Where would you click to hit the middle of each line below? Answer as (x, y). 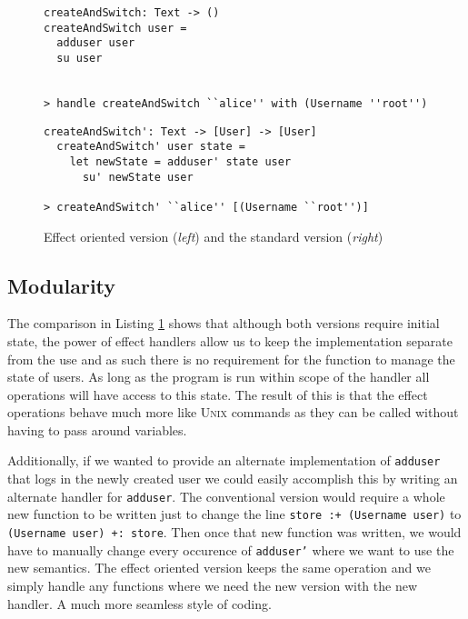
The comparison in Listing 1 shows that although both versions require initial (224, 323)
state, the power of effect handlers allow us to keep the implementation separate (230, 340)
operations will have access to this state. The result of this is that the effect (218, 394)
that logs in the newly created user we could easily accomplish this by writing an (233, 479)
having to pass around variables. (97, 429)
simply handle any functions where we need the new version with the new (213, 585)
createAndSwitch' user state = (151, 147)
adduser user (96, 43)
